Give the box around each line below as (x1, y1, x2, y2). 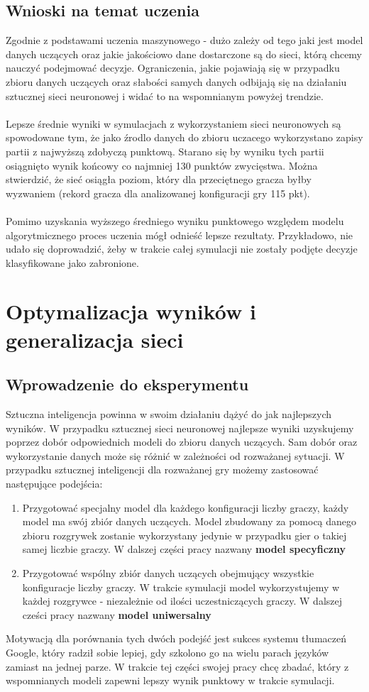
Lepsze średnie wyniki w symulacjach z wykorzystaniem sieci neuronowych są (6, 116, 341, 131)
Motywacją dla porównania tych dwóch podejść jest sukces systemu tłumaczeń (6, 631, 346, 646)
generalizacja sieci (6, 324, 184, 353)
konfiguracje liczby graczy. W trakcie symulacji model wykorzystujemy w (22, 579, 340, 594)
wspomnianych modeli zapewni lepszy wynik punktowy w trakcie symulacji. (6, 673, 335, 688)
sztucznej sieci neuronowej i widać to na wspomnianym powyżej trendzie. (6, 88, 324, 103)
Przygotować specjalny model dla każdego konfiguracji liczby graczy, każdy (22, 500, 349, 515)
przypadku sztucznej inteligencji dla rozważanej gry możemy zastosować (6, 462, 319, 477)
